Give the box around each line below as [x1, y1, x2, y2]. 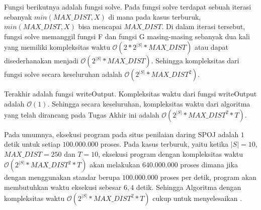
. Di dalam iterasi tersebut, [161, 21, 245, 32]
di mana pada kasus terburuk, [108, 11, 201, 22]
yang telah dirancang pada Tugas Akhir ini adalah [4, 109, 159, 120]
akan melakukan [90, 159, 140, 170]
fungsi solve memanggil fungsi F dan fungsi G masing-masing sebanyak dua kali [4, 31, 250, 41]
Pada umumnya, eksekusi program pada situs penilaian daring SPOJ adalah [4, 129, 239, 139]
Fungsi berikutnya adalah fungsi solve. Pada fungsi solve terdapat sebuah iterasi [4, 2, 251, 12]
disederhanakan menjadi [4, 55, 78, 66]
